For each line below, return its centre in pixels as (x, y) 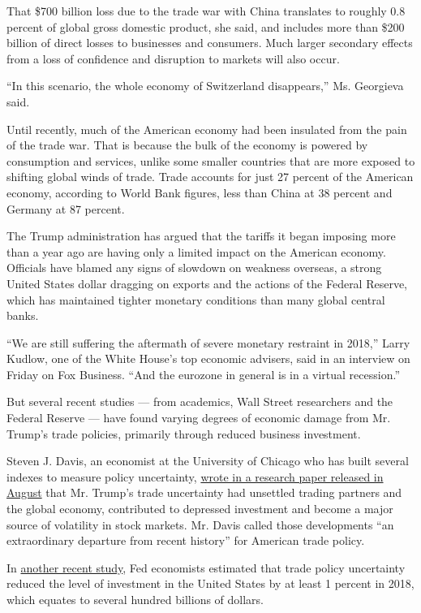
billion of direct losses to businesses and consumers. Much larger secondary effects (210, 43)
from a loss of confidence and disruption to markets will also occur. (173, 58)
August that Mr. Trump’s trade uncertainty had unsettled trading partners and (204, 492)
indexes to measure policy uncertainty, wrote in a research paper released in (195, 476)
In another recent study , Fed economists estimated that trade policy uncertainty (206, 567)
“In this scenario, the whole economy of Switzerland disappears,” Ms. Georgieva (205, 86)
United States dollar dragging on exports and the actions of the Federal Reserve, (207, 283)
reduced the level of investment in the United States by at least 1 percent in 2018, (210, 583)
